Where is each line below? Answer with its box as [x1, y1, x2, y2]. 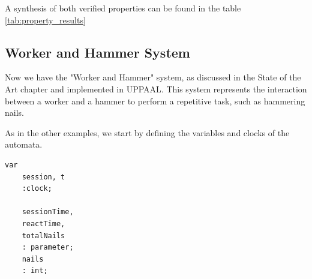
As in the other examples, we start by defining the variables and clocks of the [5, 126, 290, 139]
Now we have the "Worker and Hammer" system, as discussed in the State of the [5, 71, 301, 83]
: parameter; [22, 243, 74, 252]
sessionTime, [22, 208, 74, 217]
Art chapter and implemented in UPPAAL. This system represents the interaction [5, 82, 307, 95]
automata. [5, 138, 43, 151]
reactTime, [22, 219, 65, 228]
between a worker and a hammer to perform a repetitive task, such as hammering [5, 94, 305, 107]
